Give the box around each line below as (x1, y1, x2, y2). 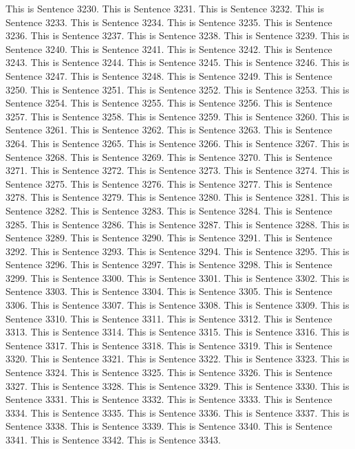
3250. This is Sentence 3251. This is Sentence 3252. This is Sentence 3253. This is (6, 82, 349, 96)
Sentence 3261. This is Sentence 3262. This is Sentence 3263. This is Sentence (6, 122, 332, 137)
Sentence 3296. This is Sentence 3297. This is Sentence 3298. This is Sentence (6, 257, 332, 272)
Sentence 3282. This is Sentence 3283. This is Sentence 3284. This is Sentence (6, 203, 332, 217)
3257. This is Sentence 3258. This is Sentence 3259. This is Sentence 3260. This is (6, 109, 349, 123)
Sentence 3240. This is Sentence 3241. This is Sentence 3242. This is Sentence (6, 41, 332, 56)
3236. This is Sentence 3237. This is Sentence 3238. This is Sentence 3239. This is (6, 28, 349, 43)
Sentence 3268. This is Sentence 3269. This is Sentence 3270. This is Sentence (6, 149, 332, 164)
